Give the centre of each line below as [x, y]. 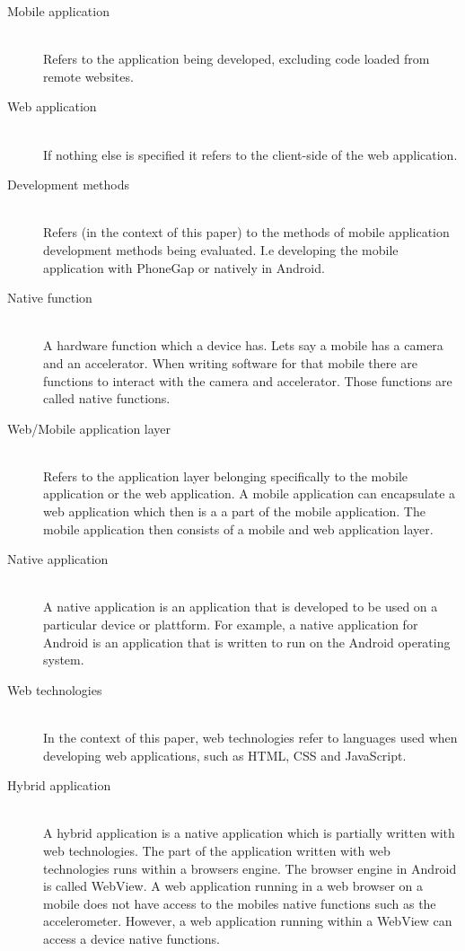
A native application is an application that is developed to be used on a [241, 607]
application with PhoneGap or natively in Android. [184, 267]
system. [64, 660]
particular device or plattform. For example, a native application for [231, 625]
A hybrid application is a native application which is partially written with [249, 833]
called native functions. [107, 398]
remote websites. [88, 76]
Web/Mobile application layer [89, 428]
